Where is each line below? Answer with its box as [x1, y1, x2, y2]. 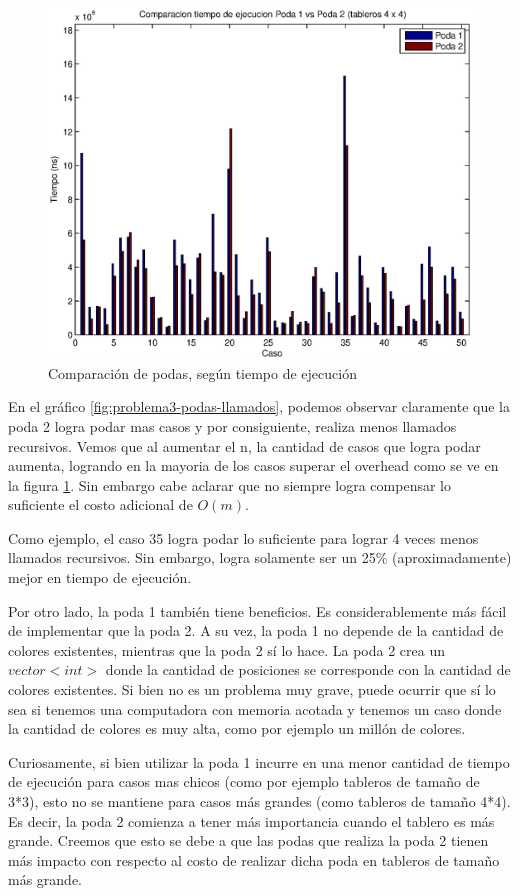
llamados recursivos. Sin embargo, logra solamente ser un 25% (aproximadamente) [8, 547, 512, 568]
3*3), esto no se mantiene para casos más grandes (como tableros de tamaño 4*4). [8, 791, 511, 811]
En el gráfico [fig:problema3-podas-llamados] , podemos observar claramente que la [8, 396, 510, 417]
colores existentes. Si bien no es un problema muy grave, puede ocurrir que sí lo [8, 679, 496, 700]
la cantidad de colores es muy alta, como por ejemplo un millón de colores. [8, 718, 466, 739]
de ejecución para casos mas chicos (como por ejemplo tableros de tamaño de [8, 771, 480, 792]
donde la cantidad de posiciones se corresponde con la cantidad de [105, 659, 511, 680]
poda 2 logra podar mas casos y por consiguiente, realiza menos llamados [8, 415, 457, 436]
